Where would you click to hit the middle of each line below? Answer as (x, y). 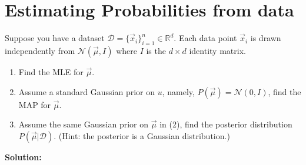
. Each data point (205, 38)
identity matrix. (217, 50)
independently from (40, 50)
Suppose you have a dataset (55, 38)
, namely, (178, 91)
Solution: (23, 156)
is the (156, 50)
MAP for (35, 104)
